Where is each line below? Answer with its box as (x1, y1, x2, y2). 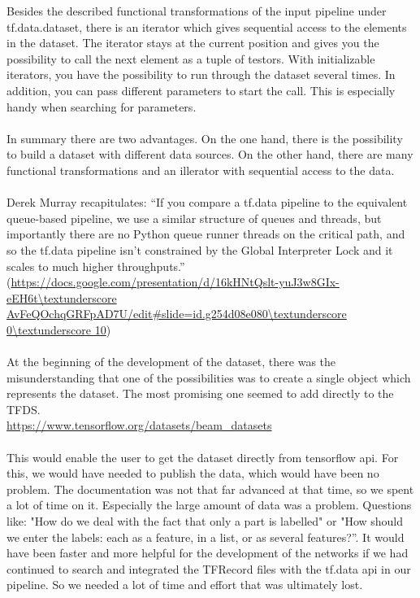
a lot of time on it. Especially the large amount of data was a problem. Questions (6, 496, 412, 513)
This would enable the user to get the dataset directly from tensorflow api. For (6, 448, 399, 465)
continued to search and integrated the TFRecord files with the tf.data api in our (6, 560, 411, 577)
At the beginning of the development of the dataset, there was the (6, 353, 336, 370)
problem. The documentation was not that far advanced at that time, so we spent (6, 480, 414, 497)
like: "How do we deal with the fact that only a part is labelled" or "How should (6, 513, 404, 529)
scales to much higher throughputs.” (6, 257, 185, 274)
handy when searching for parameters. (6, 98, 197, 115)
